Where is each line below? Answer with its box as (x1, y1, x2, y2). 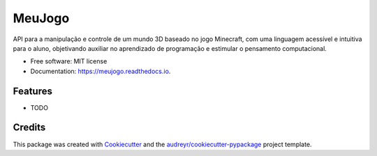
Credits (13, 122, 46, 134)
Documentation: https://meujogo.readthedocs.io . (30, 67, 171, 75)
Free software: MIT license (30, 57, 108, 65)
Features (13, 85, 52, 97)
